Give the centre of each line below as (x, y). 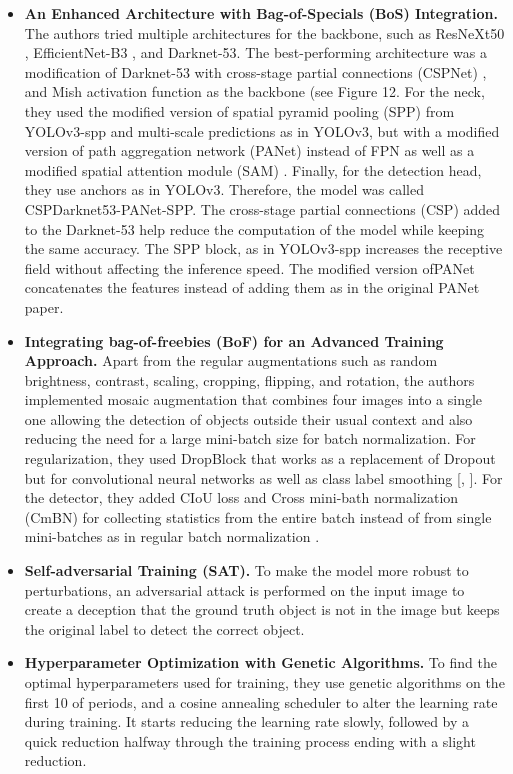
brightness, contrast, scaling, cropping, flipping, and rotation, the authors (249, 379)
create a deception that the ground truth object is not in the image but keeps (262, 609)
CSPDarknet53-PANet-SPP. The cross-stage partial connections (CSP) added (262, 208)
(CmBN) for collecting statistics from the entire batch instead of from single (258, 516)
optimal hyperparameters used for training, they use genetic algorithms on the (264, 682)
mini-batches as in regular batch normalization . (172, 536)
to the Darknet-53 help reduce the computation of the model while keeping (254, 228)
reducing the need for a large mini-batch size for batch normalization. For (250, 438)
